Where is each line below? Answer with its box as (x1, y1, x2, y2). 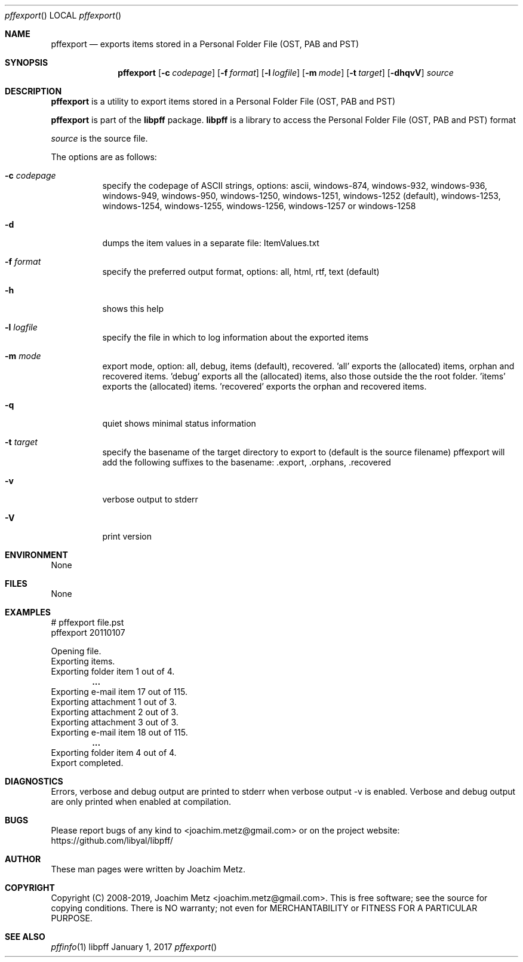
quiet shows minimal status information (102, 418, 256, 428)
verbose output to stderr (102, 494, 198, 504)
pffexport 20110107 (51, 627, 125, 638)
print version (102, 531, 152, 541)
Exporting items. (51, 656, 115, 666)
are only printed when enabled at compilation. (51, 796, 232, 807)
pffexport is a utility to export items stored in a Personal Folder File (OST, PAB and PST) (51, 96, 396, 106)
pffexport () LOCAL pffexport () (5, 10, 122, 20)
